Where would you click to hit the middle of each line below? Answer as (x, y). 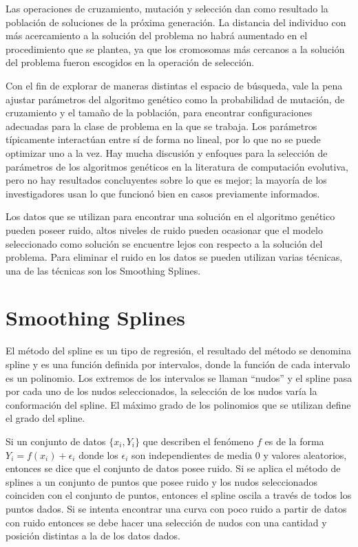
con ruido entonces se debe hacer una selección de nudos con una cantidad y (166, 522)
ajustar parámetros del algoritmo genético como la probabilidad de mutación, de (175, 99)
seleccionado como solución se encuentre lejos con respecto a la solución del (164, 243)
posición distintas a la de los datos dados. (93, 536)
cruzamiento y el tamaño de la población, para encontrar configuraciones (159, 112)
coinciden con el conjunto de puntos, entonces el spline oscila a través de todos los (179, 495)
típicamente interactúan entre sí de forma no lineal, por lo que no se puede (163, 139)
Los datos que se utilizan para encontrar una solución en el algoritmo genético (170, 216)
